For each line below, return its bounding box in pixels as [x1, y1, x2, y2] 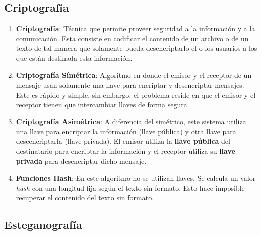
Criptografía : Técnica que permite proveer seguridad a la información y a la [16, 23, 255, 34]
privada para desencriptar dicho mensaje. [16, 155, 147, 166]
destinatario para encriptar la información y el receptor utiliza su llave [16, 145, 235, 156]
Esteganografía [4, 217, 82, 232]
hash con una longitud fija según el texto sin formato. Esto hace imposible [16, 182, 245, 193]
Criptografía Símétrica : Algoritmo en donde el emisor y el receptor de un [16, 69, 252, 80]
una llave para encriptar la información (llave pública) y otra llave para [16, 126, 236, 136]
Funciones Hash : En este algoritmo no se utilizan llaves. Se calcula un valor [16, 172, 256, 183]
